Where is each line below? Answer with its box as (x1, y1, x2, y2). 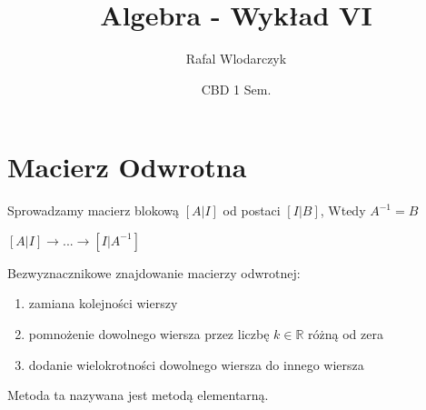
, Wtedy (320, 201, 366, 220)
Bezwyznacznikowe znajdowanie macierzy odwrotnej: (7, 263, 301, 282)
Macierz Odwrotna (7, 148, 247, 185)
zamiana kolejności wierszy (28, 294, 178, 313)
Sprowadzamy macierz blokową (7, 201, 180, 220)
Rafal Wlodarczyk (185, 49, 287, 68)
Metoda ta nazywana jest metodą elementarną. (7, 385, 269, 405)
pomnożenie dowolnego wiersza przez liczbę (28, 325, 270, 344)
